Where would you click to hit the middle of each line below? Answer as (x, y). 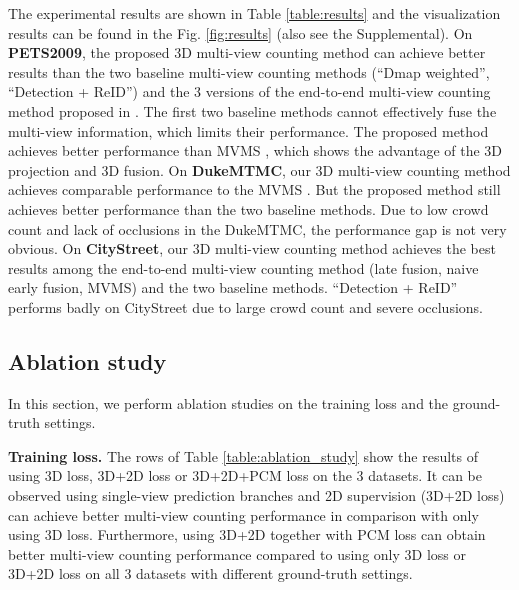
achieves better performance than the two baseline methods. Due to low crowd (248, 208)
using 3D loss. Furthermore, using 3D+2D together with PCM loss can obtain (247, 534)
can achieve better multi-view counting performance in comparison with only (243, 514)
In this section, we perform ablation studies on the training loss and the (228, 402)
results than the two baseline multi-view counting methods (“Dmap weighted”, (249, 71)
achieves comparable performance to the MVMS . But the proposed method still (254, 189)
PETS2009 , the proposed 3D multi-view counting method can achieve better (247, 52)
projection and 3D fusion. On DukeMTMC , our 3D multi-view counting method (259, 169)
